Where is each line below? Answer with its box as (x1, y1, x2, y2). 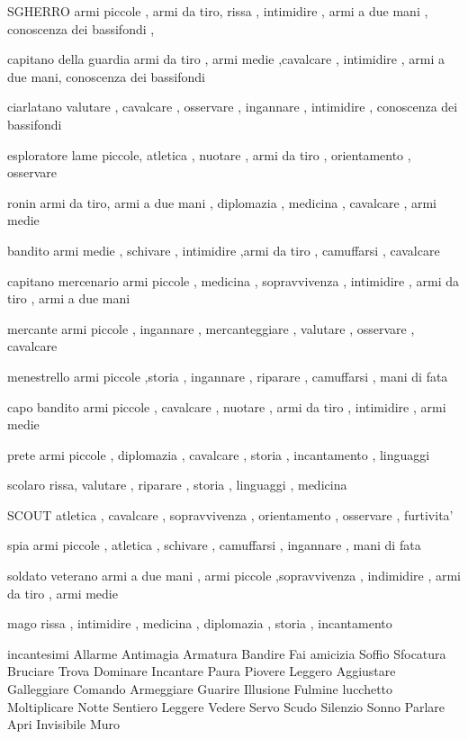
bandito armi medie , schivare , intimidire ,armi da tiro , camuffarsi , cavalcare (7, 240, 440, 259)
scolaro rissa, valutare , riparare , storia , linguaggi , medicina (7, 475, 347, 494)
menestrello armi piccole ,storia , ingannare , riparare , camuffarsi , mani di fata (7, 366, 448, 385)
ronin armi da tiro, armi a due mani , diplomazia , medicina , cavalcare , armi (7, 193, 437, 212)
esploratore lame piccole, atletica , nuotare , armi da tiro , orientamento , (7, 145, 411, 164)
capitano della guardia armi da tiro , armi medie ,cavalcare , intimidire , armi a (7, 50, 445, 68)
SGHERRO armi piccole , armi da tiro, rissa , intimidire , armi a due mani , (7, 2, 428, 20)
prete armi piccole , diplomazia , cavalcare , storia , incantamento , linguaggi (7, 445, 430, 464)
